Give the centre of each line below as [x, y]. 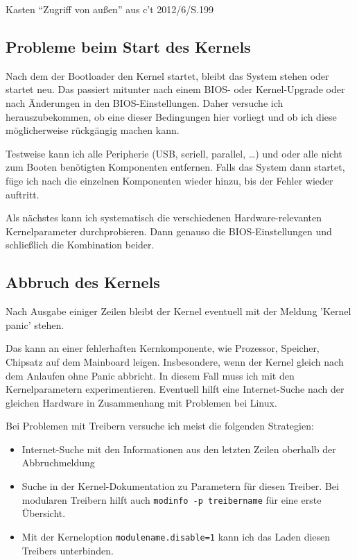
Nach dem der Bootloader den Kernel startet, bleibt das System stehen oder [167, 75]
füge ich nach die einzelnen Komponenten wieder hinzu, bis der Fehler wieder [169, 180]
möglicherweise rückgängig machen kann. [93, 130]
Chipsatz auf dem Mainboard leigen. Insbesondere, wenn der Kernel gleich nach [175, 361]
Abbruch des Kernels [83, 282]
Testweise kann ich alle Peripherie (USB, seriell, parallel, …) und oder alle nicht [174, 153]
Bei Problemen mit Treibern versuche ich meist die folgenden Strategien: [160, 426]
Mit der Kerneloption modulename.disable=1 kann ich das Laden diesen [176, 536]
